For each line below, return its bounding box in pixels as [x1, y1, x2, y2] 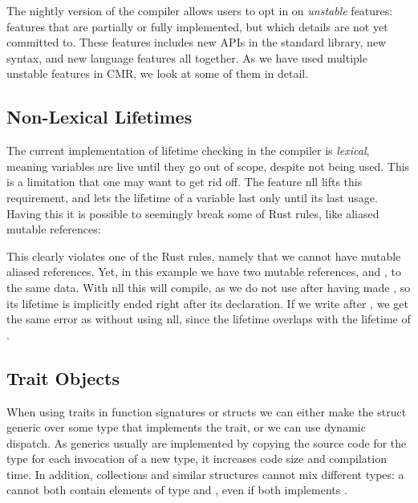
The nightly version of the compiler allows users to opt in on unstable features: [6, 2, 393, 18]
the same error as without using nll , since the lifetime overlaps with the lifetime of [6, 310, 411, 327]
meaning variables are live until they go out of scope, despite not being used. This [6, 157, 410, 174]
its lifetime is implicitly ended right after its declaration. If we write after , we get [6, 294, 408, 311]
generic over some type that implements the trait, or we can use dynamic [6, 419, 366, 436]
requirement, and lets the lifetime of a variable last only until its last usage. [6, 189, 378, 205]
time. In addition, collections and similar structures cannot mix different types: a [6, 465, 404, 482]
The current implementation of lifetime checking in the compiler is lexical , [6, 142, 370, 159]
